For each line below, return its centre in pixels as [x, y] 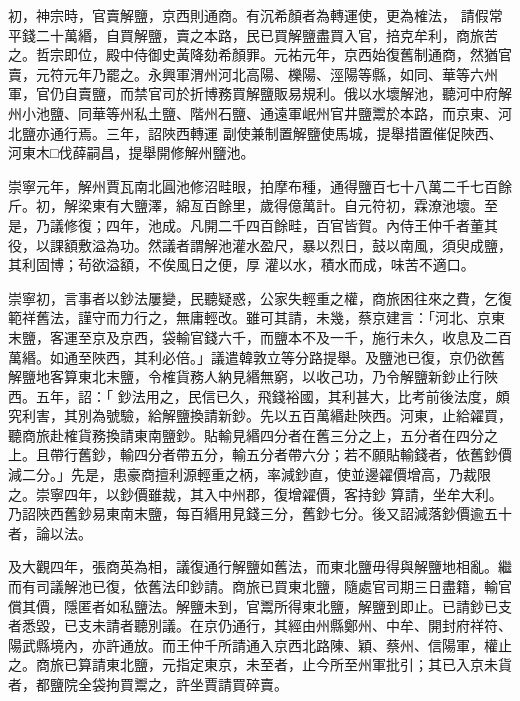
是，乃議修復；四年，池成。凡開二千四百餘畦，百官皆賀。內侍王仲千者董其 [253, 224]
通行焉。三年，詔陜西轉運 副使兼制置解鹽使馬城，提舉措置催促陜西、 [276, 132]
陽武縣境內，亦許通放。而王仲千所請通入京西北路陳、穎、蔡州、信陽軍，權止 [260, 644]
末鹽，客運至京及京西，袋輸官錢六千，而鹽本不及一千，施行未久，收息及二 [253, 336]
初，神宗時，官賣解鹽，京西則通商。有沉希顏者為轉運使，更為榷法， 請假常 [255, 15]
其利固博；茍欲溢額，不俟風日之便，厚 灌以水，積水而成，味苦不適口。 [241, 264]
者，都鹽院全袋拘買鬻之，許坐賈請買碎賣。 [148, 684]
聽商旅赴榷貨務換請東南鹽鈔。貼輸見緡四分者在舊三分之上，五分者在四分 [246, 434]
